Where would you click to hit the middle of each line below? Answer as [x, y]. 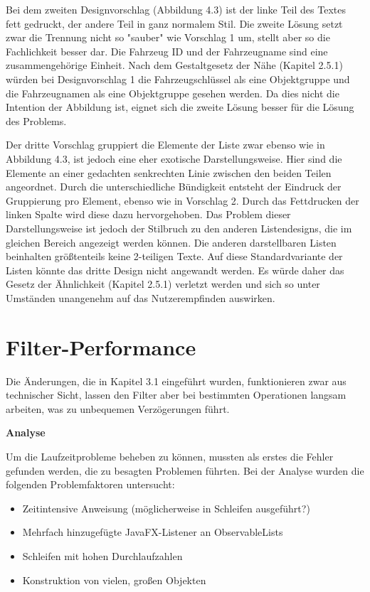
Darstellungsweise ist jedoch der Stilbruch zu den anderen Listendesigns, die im [179, 228]
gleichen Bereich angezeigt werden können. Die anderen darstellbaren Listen [171, 242]
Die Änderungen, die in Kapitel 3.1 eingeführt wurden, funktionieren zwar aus [176, 381]
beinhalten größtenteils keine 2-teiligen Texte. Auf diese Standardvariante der [174, 256]
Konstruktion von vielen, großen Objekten [114, 580]
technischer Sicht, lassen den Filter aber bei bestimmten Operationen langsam [176, 395]
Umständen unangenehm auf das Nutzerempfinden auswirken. [141, 297]
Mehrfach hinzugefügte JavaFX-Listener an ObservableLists [153, 532]
